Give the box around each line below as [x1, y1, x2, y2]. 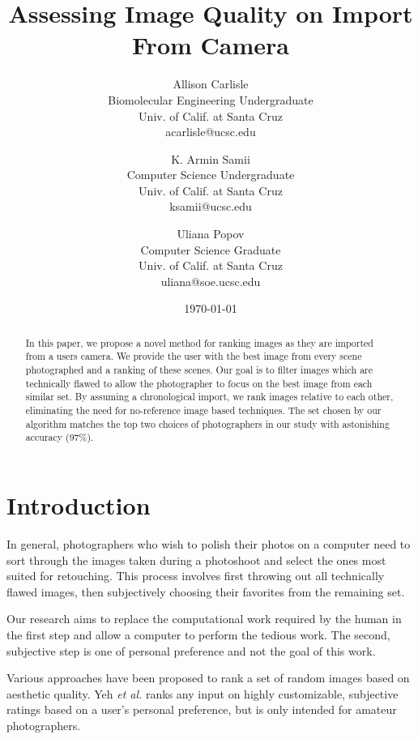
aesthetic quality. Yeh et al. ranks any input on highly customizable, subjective [6, 685, 399, 702]
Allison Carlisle [173, 75, 249, 92]
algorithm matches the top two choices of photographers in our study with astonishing [25, 416, 390, 430]
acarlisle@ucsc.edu [165, 123, 256, 140]
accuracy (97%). [25, 430, 94, 444]
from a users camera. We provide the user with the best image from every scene [25, 349, 362, 363]
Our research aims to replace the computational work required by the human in [6, 610, 402, 627]
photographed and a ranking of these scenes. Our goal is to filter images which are [25, 363, 373, 377]
